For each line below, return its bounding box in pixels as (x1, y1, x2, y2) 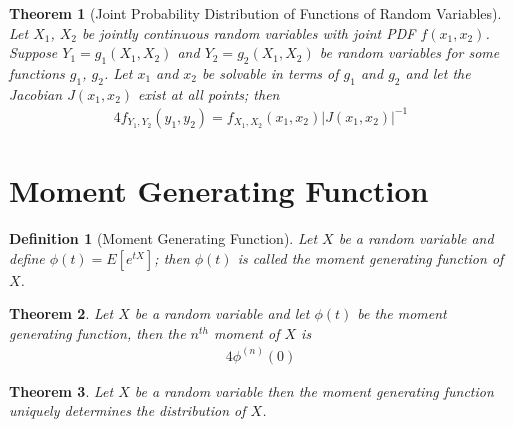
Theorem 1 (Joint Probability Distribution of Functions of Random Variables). (9, 3, 502, 23)
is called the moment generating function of (237, 247, 504, 268)
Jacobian (9, 83, 63, 104)
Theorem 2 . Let (9, 303, 114, 324)
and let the (405, 62, 471, 83)
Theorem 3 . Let (9, 380, 114, 401)
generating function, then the (9, 322, 186, 343)
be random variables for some (319, 42, 500, 63)
